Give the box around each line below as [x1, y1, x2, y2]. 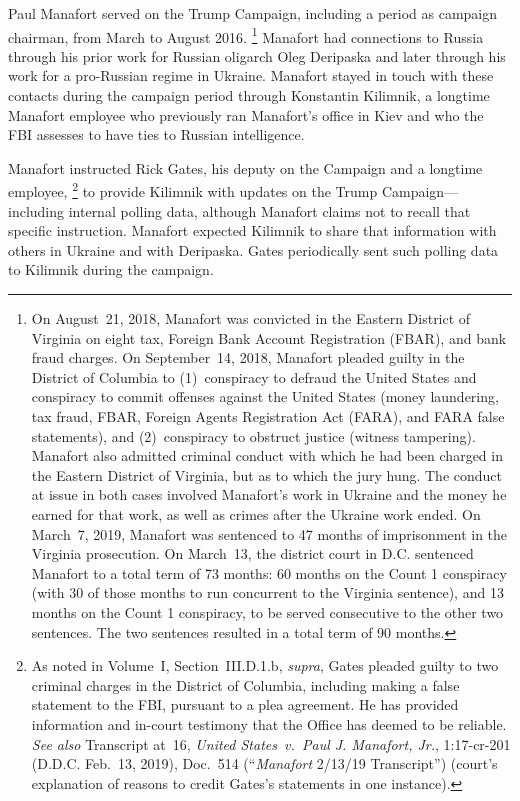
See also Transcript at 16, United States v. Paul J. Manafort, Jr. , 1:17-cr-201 [31, 733, 511, 754]
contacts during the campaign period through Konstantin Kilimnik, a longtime [8, 85, 490, 106]
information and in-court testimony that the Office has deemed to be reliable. [31, 713, 507, 734]
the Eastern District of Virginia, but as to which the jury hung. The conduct [31, 464, 502, 485]
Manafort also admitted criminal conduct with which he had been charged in [31, 445, 503, 466]
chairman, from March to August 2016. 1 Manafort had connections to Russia [8, 23, 484, 47]
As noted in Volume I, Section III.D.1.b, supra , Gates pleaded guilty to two [31, 655, 499, 676]
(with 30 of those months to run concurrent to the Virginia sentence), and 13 [31, 582, 504, 603]
